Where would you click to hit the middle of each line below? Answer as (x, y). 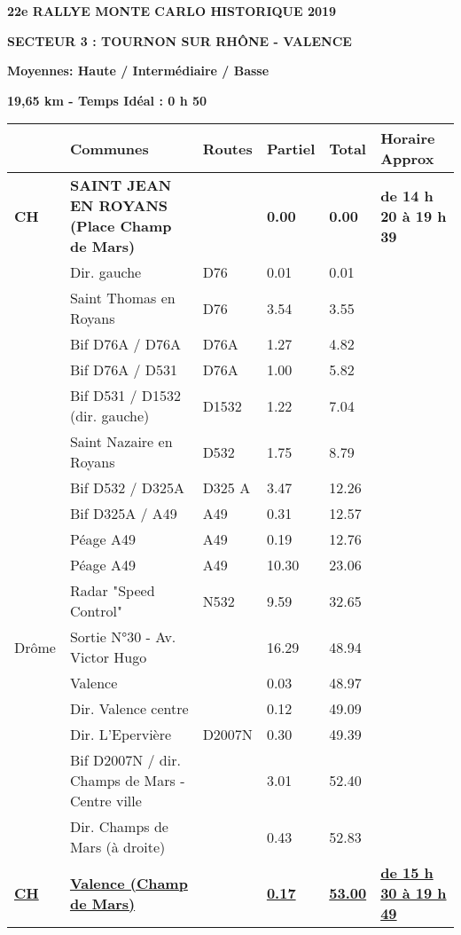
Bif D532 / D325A (127, 488)
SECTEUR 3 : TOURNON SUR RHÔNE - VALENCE (180, 40)
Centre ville (105, 801)
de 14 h (407, 195)
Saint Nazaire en (121, 442)
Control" (96, 611)
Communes (109, 148)
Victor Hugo (108, 657)
